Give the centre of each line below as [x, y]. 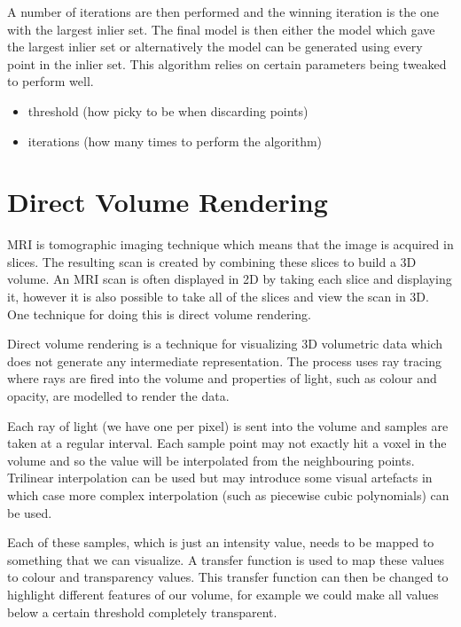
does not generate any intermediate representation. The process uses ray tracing [224, 361]
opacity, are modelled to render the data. [118, 396]
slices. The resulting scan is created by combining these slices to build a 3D [212, 261]
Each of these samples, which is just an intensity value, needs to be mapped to [221, 542]
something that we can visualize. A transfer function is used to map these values [226, 559]
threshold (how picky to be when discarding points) [168, 110]
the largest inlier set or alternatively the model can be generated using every [215, 47]
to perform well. [51, 81]
